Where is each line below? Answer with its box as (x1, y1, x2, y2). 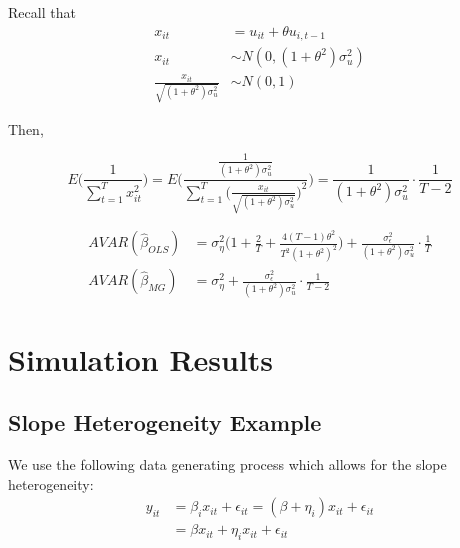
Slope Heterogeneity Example (8, 407, 322, 438)
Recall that (8, 2, 76, 22)
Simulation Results (8, 338, 274, 379)
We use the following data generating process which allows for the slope (8, 454, 447, 475)
